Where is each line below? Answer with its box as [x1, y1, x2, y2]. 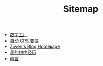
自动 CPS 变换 [9, 38, 39, 44]
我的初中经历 [9, 49, 36, 55]
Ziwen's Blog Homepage [9, 43, 60, 50]
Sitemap [63, 3, 99, 15]
